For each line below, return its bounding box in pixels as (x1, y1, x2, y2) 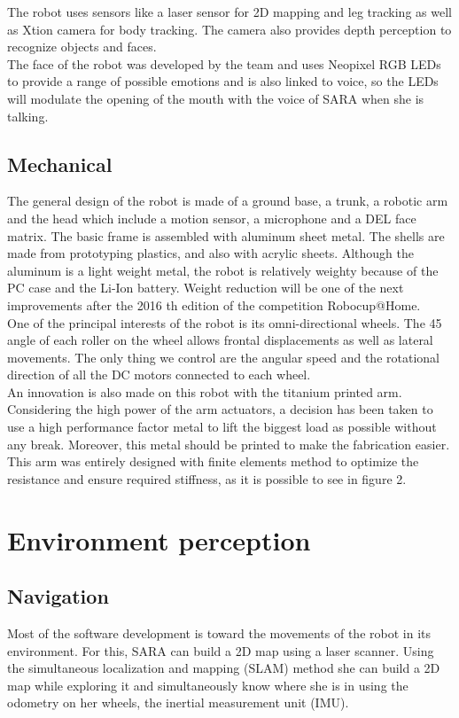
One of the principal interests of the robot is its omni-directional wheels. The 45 (7, 313, 442, 332)
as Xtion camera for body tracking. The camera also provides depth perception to (7, 20, 452, 38)
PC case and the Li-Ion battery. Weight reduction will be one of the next (7, 278, 404, 297)
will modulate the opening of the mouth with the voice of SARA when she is (7, 89, 424, 107)
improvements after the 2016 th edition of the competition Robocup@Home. (7, 295, 421, 314)
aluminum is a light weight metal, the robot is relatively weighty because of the (7, 261, 439, 279)
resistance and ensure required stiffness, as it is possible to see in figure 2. (7, 469, 407, 488)
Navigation (7, 582, 109, 610)
